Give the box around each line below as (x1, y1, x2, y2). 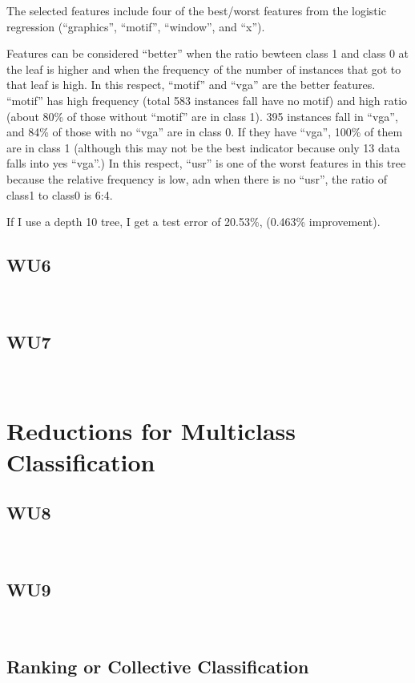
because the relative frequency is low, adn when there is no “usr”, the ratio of (6, 170, 387, 187)
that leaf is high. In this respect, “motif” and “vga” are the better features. (6, 76, 376, 93)
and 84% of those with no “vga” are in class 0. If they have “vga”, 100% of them (6, 123, 403, 140)
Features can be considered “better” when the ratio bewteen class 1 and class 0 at (6, 45, 409, 62)
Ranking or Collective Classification (6, 653, 309, 678)
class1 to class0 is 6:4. (6, 186, 113, 203)
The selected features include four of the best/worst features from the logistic (6, 2, 386, 18)
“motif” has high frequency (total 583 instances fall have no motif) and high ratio (6, 91, 408, 108)
